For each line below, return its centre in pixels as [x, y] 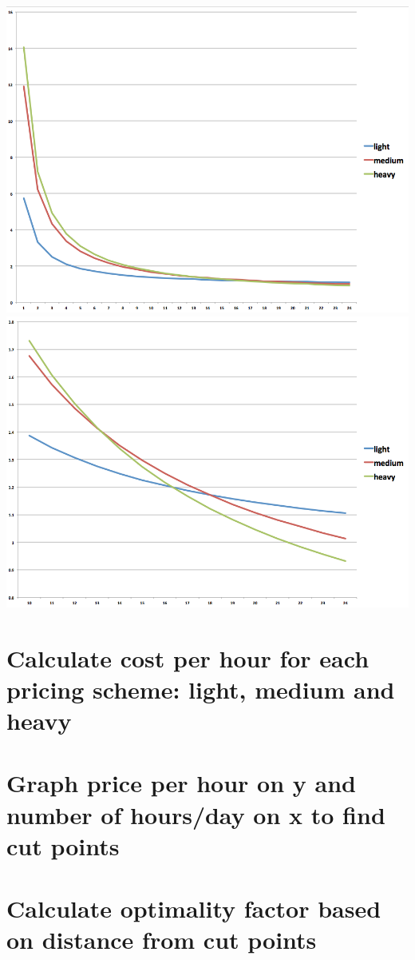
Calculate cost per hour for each [188, 657]
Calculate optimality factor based [194, 908]
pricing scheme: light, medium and [201, 689]
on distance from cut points [162, 940]
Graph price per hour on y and [181, 783]
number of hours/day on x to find [196, 814]
